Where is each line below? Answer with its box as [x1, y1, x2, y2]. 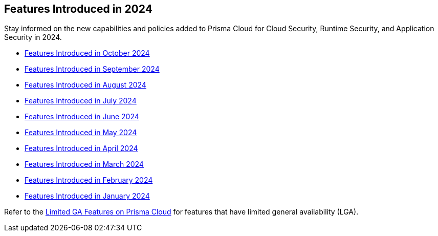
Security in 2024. [4, 33, 62, 42]
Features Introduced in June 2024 [25, 112, 139, 121]
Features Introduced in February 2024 [25, 176, 153, 185]
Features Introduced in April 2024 [25, 144, 138, 153]
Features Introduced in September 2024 [25, 65, 160, 74]
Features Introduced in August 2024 [25, 80, 146, 90]
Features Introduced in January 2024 [25, 191, 150, 201]
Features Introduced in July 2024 [25, 96, 137, 105]
